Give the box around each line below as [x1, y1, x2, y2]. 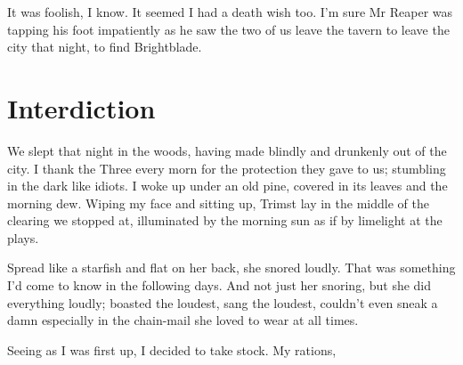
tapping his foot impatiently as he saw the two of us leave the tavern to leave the [7, 20, 450, 38]
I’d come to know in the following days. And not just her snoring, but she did [7, 276, 432, 295]
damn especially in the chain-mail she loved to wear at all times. [7, 311, 359, 329]
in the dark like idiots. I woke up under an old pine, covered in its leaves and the [7, 176, 448, 195]
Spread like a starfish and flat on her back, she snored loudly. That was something [7, 258, 456, 277]
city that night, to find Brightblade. [7, 37, 202, 56]
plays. [7, 228, 39, 247]
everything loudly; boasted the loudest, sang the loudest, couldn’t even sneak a [7, 293, 438, 312]
